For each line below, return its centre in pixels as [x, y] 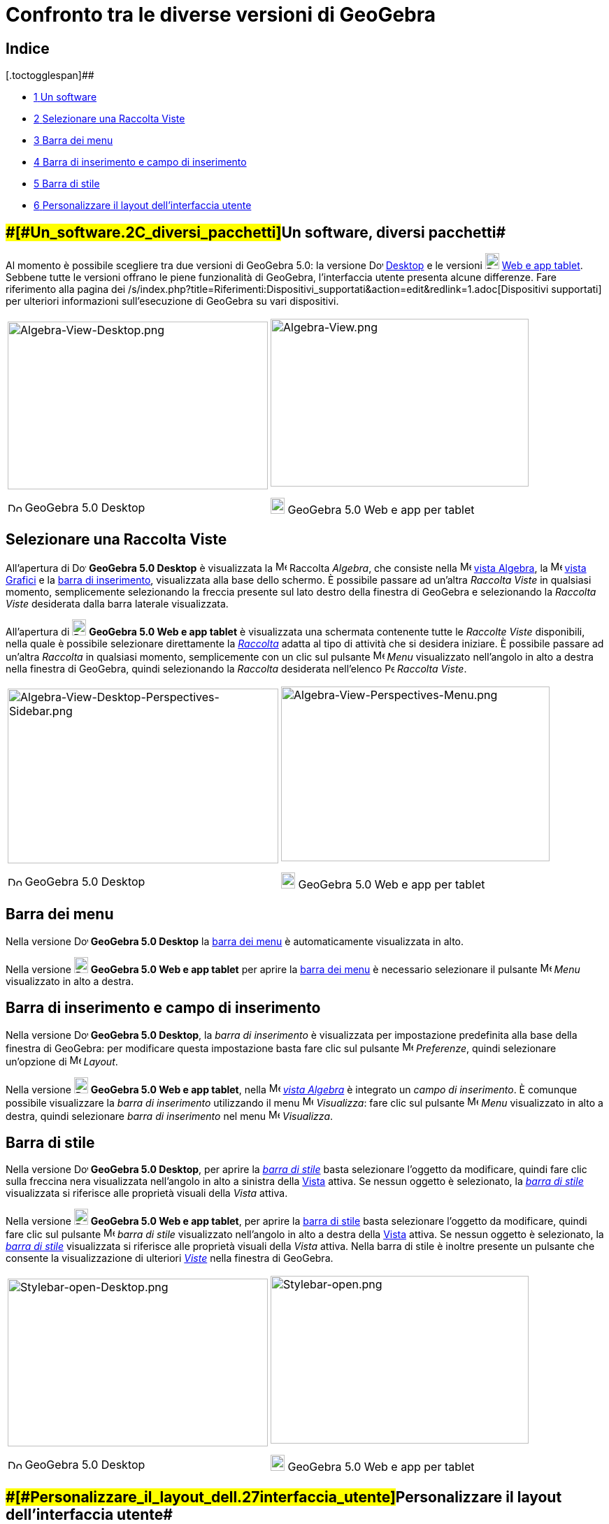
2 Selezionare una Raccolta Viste [109, 119]
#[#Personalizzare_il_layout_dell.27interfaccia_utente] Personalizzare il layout [284, 1497]
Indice [28, 48]
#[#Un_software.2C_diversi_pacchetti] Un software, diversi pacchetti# [256, 232]
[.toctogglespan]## [50, 76]
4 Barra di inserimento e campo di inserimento [140, 162]
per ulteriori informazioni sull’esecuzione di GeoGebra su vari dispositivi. [172, 301]
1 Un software [65, 97]
